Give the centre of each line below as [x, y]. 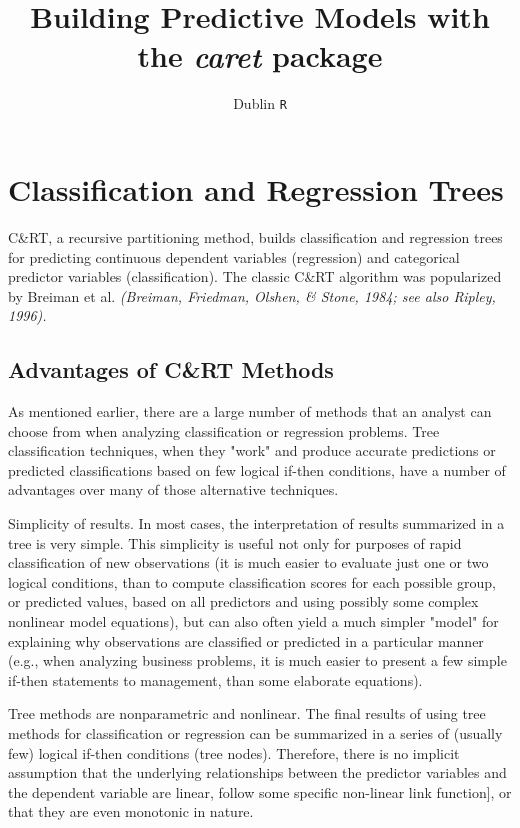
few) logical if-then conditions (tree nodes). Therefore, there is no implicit [234, 752]
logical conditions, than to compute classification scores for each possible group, [252, 581]
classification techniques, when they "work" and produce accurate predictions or [252, 450]
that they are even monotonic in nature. [131, 811]
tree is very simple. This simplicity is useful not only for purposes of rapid [235, 542]
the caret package [260, 56]
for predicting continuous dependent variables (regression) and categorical [234, 256]
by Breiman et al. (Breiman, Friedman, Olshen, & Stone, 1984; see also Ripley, [252, 295]
